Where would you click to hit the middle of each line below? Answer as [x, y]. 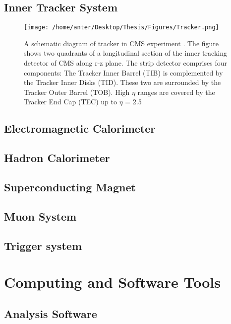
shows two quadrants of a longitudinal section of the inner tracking [125, 53]
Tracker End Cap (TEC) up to [70, 102]
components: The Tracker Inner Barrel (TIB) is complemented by [123, 72]
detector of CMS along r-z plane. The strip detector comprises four [125, 63]
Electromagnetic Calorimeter [80, 128]
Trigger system [43, 245]
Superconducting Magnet [70, 187]
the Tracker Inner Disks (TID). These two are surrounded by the [122, 82]
